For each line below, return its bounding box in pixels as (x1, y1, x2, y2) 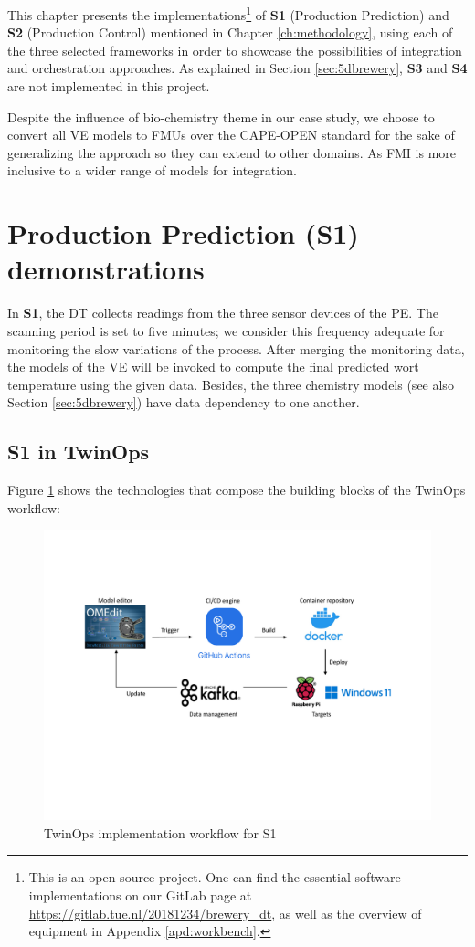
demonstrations (7, 250, 205, 288)
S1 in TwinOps (7, 437, 150, 466)
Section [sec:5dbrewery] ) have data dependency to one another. (7, 393, 360, 412)
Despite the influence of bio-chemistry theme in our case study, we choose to (7, 107, 435, 126)
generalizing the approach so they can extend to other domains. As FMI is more (7, 142, 457, 162)
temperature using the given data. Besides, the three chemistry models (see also (7, 374, 454, 394)
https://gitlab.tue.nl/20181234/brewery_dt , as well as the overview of (28, 903, 422, 922)
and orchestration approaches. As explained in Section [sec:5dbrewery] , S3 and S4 (7, 58, 468, 78)
